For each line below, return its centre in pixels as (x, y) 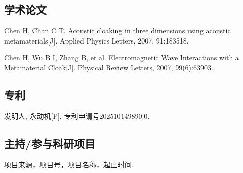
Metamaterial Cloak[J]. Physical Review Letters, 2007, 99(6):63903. (109, 67)
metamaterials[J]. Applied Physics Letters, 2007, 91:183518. (96, 40)
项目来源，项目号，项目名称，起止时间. (69, 164)
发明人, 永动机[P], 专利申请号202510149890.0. (77, 116)
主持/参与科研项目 (50, 143)
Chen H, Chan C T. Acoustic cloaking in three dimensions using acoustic (117, 31)
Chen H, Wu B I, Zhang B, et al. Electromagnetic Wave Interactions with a (121, 57)
